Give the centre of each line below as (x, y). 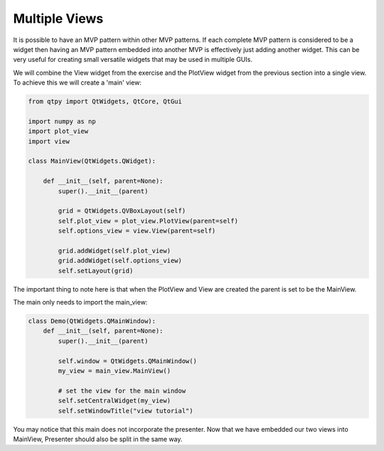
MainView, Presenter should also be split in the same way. (98, 439)
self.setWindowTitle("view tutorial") (126, 410)
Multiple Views (58, 18)
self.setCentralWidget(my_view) (114, 401)
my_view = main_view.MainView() (114, 371)
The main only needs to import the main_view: (80, 302)
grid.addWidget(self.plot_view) (114, 250)
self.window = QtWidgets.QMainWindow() (127, 361)
